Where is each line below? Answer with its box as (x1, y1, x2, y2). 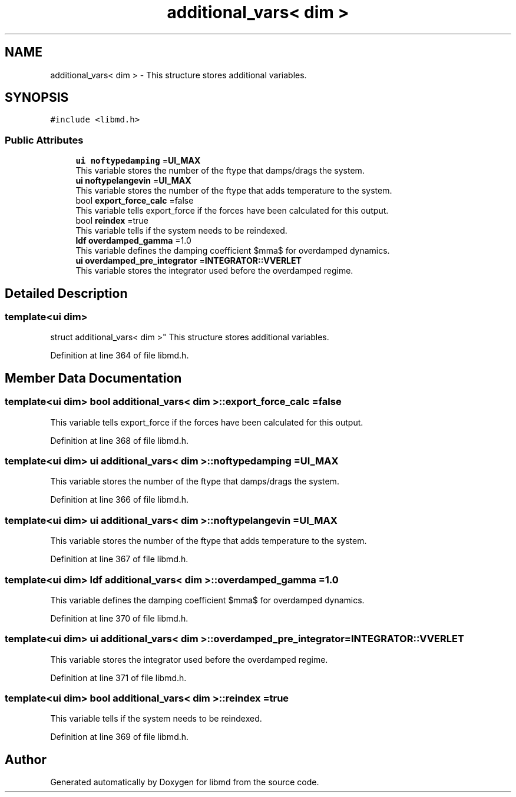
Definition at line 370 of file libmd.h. (50, 613, 188, 623)
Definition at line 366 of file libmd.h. (50, 494, 189, 505)
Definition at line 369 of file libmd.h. (50, 732, 189, 742)
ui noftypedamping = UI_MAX (75, 155, 201, 166)
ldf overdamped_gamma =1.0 (75, 235, 191, 246)
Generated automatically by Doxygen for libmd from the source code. (50, 777, 319, 788)
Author (5, 752, 47, 767)
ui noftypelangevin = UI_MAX (75, 175, 191, 186)
